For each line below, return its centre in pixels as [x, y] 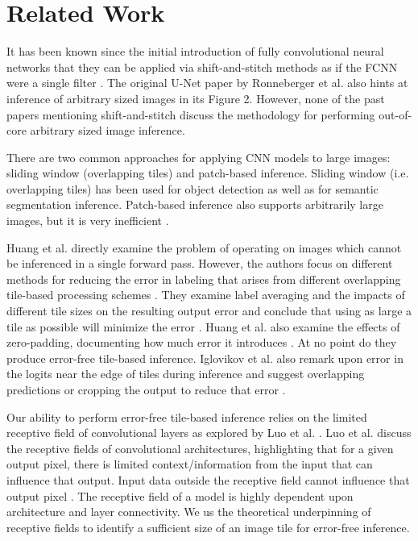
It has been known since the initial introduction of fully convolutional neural [195, 51]
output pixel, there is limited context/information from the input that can [190, 464]
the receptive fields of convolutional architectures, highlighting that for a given [200, 448]
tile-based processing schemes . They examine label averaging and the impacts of [206, 295]
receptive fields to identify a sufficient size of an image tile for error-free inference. [208, 527]
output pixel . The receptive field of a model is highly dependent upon [180, 495]
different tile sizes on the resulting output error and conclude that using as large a [209, 311]
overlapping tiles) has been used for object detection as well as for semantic [192, 188]
